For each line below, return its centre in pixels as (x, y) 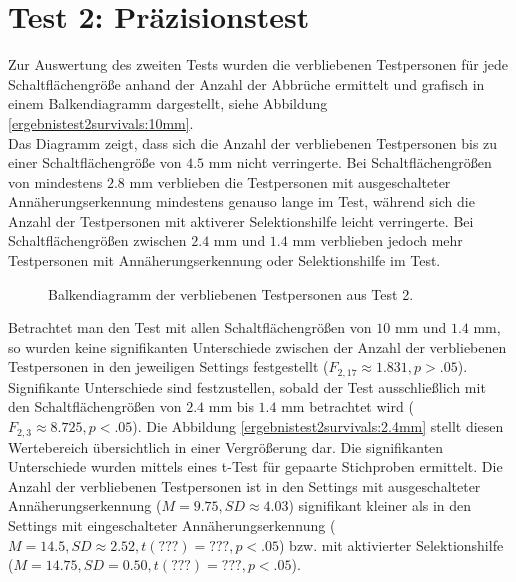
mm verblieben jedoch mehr (377, 240)
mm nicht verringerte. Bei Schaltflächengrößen (350, 162)
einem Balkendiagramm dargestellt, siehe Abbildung (168, 103)
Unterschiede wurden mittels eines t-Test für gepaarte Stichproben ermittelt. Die (255, 466)
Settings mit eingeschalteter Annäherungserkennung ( (172, 524)
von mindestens (55, 181)
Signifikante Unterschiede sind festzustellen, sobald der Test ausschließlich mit (247, 386)
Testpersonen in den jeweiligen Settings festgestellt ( (168, 366)
